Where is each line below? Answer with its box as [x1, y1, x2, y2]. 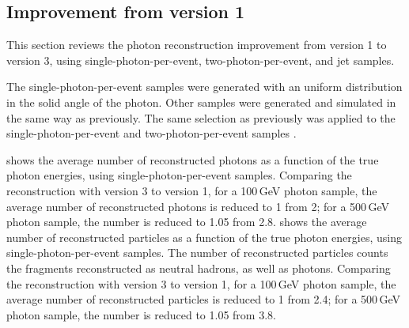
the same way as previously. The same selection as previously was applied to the [6, 109, 396, 126]
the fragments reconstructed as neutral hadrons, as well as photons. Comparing [6, 259, 391, 276]
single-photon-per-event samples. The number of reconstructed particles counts [6, 244, 388, 261]
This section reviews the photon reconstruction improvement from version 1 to [6, 36, 387, 53]
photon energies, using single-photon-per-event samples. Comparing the [6, 167, 352, 183]
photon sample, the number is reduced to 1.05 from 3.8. [6, 306, 276, 322]
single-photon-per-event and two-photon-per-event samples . [6, 125, 297, 141]
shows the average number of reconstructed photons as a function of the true [6, 151, 379, 168]
